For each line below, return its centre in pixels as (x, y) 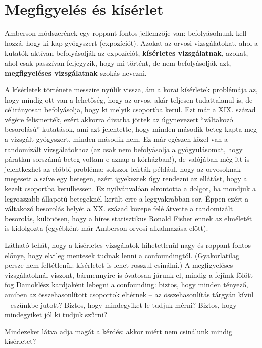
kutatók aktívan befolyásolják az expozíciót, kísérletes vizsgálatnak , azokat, (126, 53)
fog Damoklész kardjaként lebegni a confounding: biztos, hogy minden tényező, (126, 285)
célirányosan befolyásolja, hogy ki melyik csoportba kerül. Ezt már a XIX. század (130, 109)
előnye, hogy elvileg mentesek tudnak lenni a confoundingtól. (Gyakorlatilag (122, 255)
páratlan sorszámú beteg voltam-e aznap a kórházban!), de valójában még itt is (127, 159)
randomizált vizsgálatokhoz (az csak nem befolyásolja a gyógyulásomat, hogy (124, 149)
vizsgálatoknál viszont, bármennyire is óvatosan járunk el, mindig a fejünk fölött (129, 275)
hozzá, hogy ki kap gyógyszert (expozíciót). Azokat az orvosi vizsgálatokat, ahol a (131, 43)
